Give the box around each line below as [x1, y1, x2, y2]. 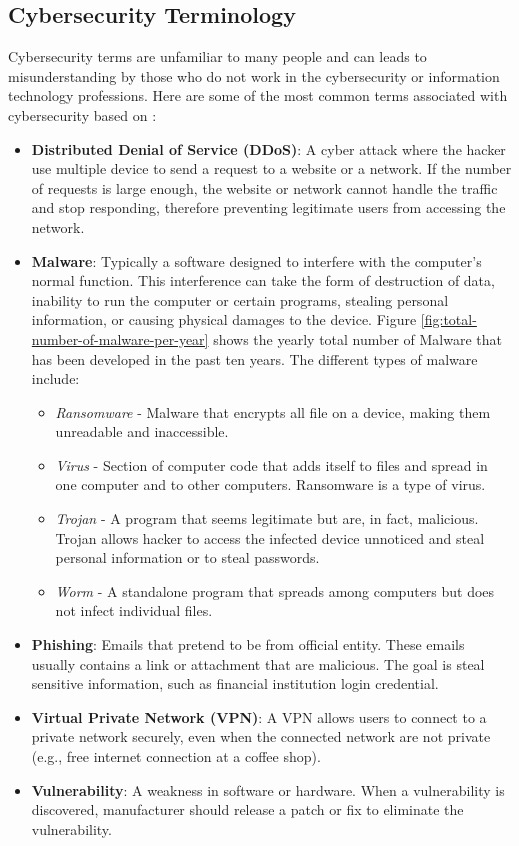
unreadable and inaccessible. [55, 421, 229, 442]
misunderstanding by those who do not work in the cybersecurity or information [8, 65, 500, 86]
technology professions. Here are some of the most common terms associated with [8, 85, 508, 106]
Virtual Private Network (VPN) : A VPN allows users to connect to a [31, 706, 487, 727]
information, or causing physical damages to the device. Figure [31, 309, 417, 330]
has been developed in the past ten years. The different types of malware [31, 348, 478, 369]
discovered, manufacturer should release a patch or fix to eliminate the [31, 799, 464, 820]
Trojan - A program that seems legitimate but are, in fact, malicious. [55, 508, 479, 529]
